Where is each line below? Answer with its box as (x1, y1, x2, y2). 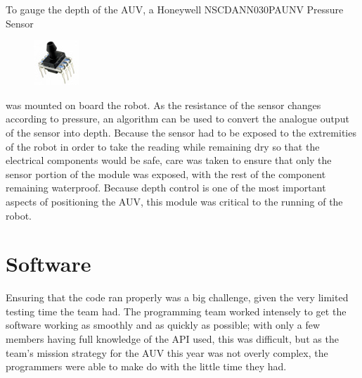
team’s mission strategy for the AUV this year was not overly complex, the (6, 345, 328, 360)
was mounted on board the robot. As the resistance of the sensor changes (6, 97, 321, 112)
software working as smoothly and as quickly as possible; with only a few (6, 317, 321, 332)
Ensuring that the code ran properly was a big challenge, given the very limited (6, 290, 349, 305)
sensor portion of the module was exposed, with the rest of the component (6, 166, 326, 181)
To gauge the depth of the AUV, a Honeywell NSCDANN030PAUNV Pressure (6, 2, 344, 16)
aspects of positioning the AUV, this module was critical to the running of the (6, 194, 343, 208)
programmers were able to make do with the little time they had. (6, 359, 287, 374)
